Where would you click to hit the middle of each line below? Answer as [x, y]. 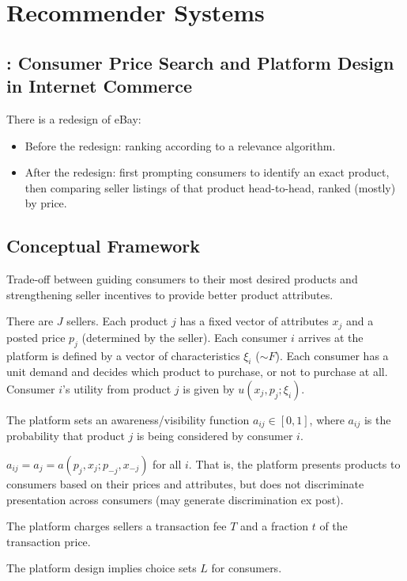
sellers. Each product [117, 321]
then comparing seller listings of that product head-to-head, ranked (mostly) [210, 187]
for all [167, 464]
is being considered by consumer [215, 436]
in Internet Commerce [99, 86]
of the [334, 526]
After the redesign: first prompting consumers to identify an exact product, [207, 172]
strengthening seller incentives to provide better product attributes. [170, 294]
